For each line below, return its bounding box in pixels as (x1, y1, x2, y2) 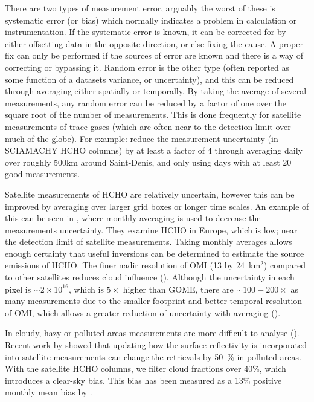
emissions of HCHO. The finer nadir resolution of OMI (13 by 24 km (5, 259, 261, 271)
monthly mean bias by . (5, 386, 92, 398)
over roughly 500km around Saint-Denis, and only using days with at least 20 (5, 155, 292, 168)
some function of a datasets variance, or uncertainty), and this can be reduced (5, 73, 294, 85)
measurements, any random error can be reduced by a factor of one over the (5, 96, 286, 109)
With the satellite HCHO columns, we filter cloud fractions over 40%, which (5, 362, 286, 375)
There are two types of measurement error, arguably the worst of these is (5, 2, 275, 14)
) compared (263, 259, 306, 271)
